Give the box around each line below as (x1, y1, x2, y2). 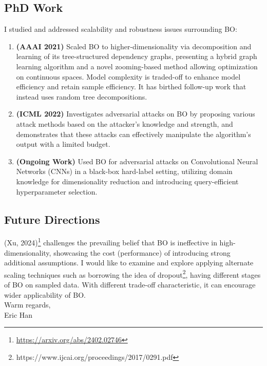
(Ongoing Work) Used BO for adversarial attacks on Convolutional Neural (16, 156, 258, 166)
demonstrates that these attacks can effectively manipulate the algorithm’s (16, 128, 251, 139)
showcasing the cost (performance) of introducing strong (53, 247, 231, 258)
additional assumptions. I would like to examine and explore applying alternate (4, 257, 254, 268)
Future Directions (4, 211, 100, 227)
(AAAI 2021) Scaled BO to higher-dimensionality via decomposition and (16, 41, 252, 51)
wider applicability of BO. (4, 289, 86, 300)
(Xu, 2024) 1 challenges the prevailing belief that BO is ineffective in (4, 236, 217, 247)
